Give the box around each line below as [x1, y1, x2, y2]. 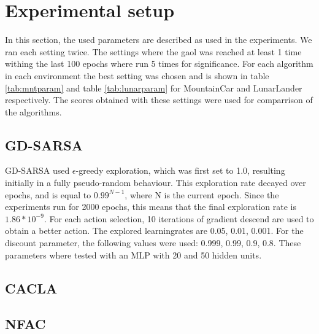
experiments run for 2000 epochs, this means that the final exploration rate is [5, 200, 297, 213]
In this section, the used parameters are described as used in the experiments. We [5, 33, 312, 46]
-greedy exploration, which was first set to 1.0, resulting [75, 164, 285, 177]
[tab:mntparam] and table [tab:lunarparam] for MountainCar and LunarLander [5, 81, 302, 94]
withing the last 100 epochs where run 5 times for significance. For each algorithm [5, 57, 313, 70]
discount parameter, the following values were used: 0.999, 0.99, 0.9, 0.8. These [5, 236, 301, 249]
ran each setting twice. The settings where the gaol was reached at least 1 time [5, 45, 302, 58]
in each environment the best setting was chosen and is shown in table [5, 69, 269, 82]
